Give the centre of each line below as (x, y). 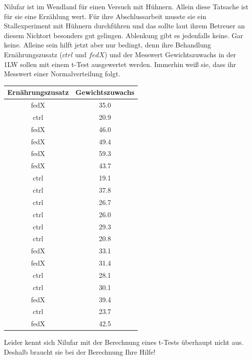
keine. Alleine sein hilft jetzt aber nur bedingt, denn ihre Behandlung (107, 45)
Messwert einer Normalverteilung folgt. (62, 74)
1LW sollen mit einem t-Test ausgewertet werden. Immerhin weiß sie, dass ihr (120, 64)
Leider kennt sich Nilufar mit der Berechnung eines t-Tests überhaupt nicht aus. (124, 342)
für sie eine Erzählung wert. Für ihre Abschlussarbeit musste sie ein (105, 16)
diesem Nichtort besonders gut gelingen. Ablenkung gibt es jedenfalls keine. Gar (124, 35)
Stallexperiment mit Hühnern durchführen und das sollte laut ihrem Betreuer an (125, 26)
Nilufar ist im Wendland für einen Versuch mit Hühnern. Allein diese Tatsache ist (126, 6)
